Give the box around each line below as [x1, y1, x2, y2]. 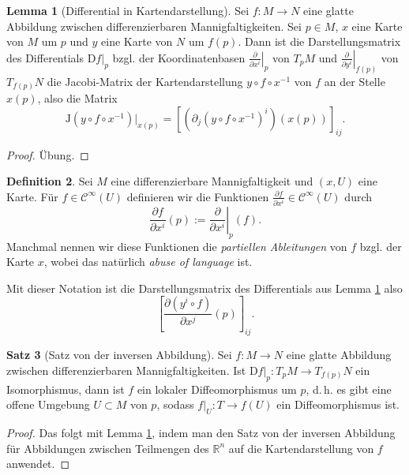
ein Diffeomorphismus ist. [276, 396, 400, 413]
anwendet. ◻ [6, 455, 70, 472]
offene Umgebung [6, 396, 90, 413]
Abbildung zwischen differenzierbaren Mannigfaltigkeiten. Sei [6, 17, 302, 34]
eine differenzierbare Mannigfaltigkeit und [111, 173, 313, 189]
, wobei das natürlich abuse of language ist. [43, 253, 253, 270]
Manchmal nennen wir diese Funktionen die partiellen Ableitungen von [6, 237, 347, 254]
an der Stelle [324, 73, 385, 89]
